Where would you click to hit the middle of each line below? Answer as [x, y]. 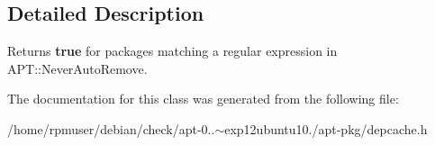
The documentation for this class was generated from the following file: [203, 99]
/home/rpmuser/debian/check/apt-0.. [111, 128]
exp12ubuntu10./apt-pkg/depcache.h [326, 128]
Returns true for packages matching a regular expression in [172, 51]
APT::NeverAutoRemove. [77, 68]
